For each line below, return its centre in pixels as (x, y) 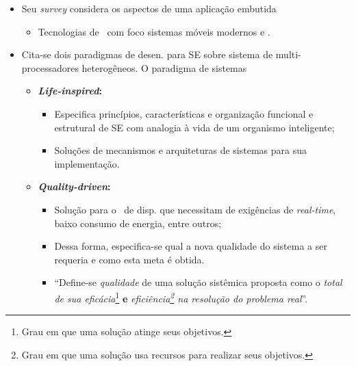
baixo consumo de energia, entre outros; (138, 223)
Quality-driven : (74, 186)
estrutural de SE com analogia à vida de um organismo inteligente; (194, 127)
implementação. (87, 163)
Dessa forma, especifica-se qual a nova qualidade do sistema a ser (191, 246)
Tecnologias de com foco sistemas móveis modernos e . (154, 31)
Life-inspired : (70, 91)
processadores (50, 67)
